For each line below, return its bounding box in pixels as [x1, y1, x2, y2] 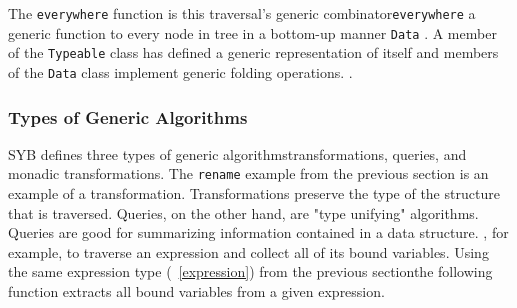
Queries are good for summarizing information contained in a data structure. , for [8, 222, 509, 243]
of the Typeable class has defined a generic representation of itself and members [8, 42, 499, 63]
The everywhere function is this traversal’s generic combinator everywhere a [8, 3, 476, 23]
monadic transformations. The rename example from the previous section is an [8, 163, 489, 184]
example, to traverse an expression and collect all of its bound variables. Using [8, 241, 489, 262]
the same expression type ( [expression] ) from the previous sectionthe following [8, 261, 493, 282]
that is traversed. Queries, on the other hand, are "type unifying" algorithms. [8, 202, 479, 223]
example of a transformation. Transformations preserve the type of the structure [8, 183, 500, 204]
